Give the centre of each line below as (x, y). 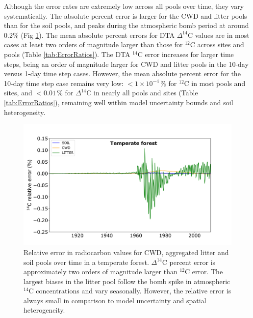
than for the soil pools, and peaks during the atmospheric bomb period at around (126, 25)
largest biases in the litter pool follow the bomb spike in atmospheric (127, 281)
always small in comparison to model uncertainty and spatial (115, 300)
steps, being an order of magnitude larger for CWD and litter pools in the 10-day (126, 64)
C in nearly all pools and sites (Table (142, 93)
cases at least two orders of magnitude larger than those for (93, 44)
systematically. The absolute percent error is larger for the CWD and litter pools (126, 15)
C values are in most (218, 35)
